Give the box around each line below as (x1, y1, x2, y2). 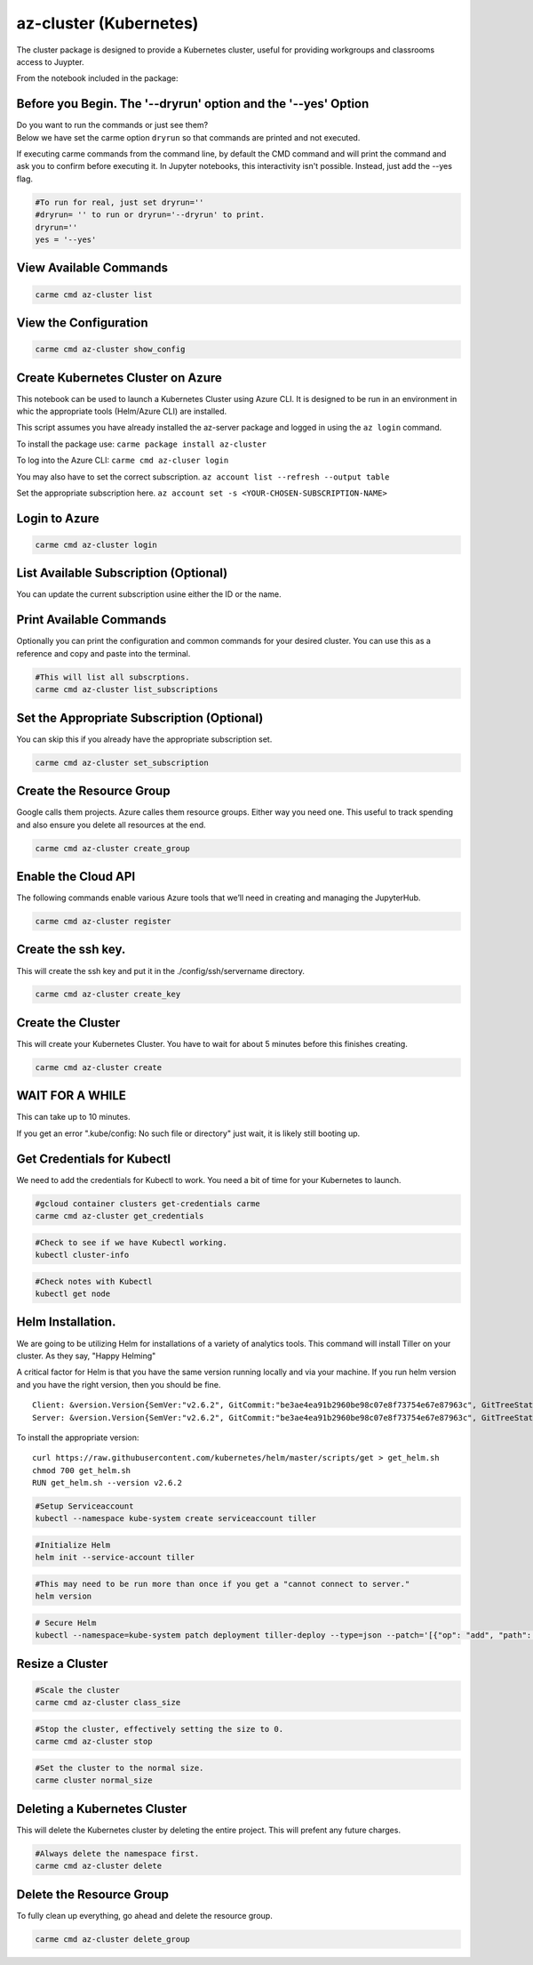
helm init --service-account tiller (35, 1552, 195, 1563)
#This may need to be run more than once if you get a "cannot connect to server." (35, 1579, 410, 1590)
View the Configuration (16, 315, 148, 330)
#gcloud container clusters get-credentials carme (35, 1198, 261, 1209)
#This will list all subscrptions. (35, 672, 190, 682)
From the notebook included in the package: (16, 73, 179, 84)
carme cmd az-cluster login (35, 539, 157, 550)
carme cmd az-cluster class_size (35, 1697, 181, 1708)
